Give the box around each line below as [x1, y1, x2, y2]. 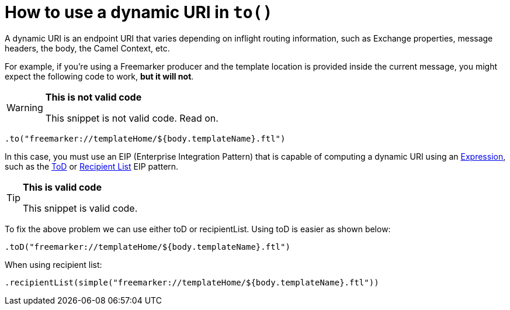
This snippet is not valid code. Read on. [45, 112, 218, 124]
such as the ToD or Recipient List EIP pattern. [5, 161, 179, 171]
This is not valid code [45, 91, 142, 103]
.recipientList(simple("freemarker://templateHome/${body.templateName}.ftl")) [5, 277, 379, 287]
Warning [6, 101, 43, 113]
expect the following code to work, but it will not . [5, 71, 194, 81]
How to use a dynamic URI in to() [5, 2, 273, 22]
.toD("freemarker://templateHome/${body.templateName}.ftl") [5, 242, 290, 252]
